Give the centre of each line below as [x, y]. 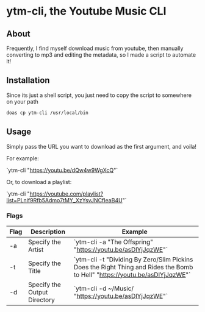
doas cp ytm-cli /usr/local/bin [47, 113]
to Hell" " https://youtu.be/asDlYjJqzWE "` [132, 274]
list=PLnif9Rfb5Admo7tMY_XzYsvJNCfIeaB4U [65, 200]
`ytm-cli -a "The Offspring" [113, 242]
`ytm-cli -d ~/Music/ [104, 288]
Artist [36, 249]
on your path [22, 101]
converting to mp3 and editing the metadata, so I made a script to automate [101, 55]
